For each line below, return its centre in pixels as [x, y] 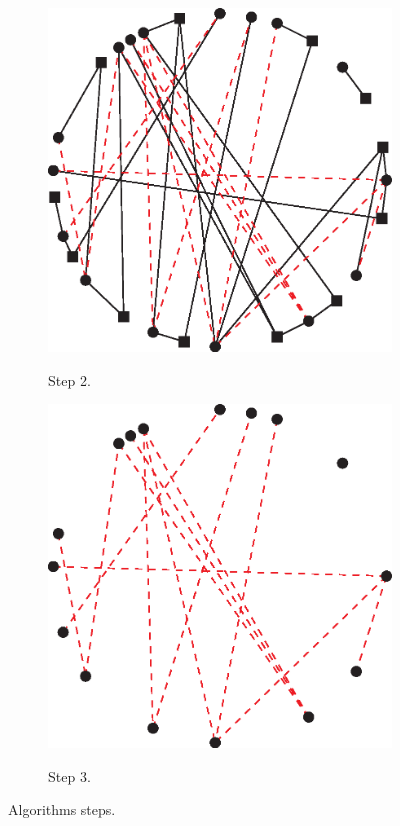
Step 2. [69, 379]
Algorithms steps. [62, 809]
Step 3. [69, 775]
